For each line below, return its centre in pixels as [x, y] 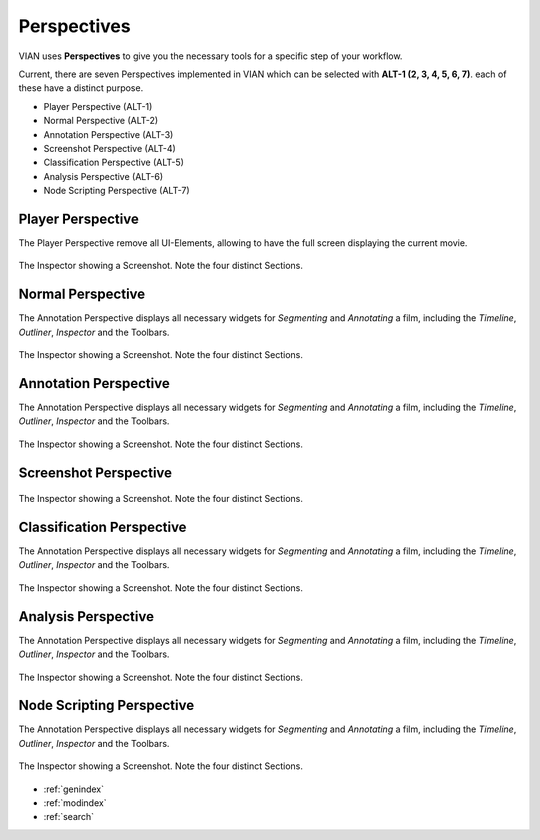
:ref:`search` [69, 817]
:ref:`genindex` [74, 789]
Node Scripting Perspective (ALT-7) [116, 191]
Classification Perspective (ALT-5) [114, 162]
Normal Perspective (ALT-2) [101, 121]
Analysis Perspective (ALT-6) [103, 176]
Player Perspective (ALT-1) [98, 106]
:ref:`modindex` [75, 802]
